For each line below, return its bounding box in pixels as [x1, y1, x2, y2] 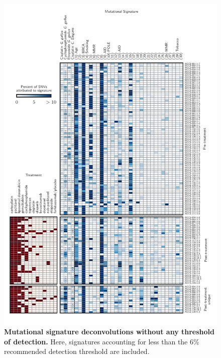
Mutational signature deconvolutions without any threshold [4, 326, 214, 337]
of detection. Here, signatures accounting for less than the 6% [4, 336, 199, 346]
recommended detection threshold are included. [4, 346, 150, 356]
